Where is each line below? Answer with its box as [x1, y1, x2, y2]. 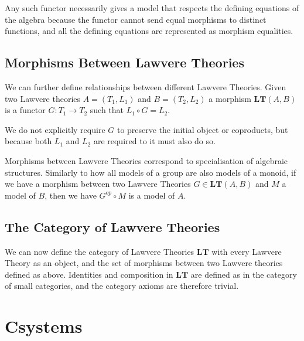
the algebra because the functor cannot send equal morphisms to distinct [5, 13, 267, 25]
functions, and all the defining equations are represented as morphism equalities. [5, 25, 293, 37]
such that [90, 104, 124, 116]
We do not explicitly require [5, 123, 105, 135]
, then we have [45, 189, 97, 201]
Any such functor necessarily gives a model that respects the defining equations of [5, 2, 299, 13]
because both [5, 135, 52, 147]
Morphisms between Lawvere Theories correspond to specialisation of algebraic [5, 154, 288, 166]
